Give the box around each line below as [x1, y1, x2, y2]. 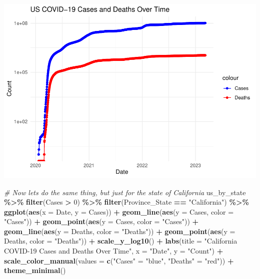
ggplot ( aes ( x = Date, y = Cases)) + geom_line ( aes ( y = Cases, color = [4, 206, 234, 217]
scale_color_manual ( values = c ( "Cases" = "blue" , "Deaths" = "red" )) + [4, 255, 234, 266]
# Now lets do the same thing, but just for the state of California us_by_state [4, 187, 246, 197]
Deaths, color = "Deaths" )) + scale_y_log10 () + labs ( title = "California [4, 236, 237, 246]
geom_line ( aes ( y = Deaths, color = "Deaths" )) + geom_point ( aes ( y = [4, 226, 235, 236]
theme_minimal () [4, 265, 66, 276]
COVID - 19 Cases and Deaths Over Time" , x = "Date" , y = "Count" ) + [4, 246, 223, 256]
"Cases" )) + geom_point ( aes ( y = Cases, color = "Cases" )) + [4, 216, 199, 227]
